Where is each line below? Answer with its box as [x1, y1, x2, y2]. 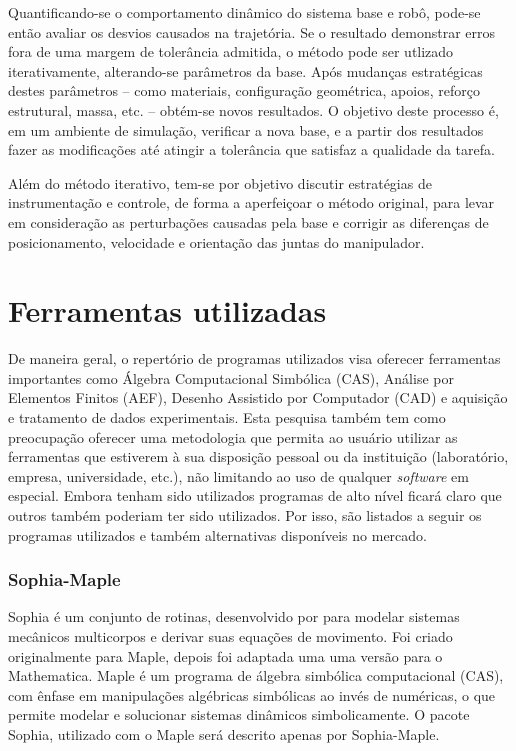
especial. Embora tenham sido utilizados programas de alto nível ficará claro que [8, 485, 502, 506]
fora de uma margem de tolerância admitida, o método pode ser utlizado [8, 41, 454, 62]
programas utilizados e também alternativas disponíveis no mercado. [8, 524, 427, 545]
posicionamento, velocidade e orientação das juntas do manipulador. [8, 231, 425, 252]
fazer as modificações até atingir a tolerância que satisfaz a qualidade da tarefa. [8, 139, 495, 160]
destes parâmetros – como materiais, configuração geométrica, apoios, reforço [8, 80, 480, 101]
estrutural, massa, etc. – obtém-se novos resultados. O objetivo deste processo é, [8, 99, 499, 120]
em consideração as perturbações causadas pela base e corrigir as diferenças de [8, 211, 489, 232]
